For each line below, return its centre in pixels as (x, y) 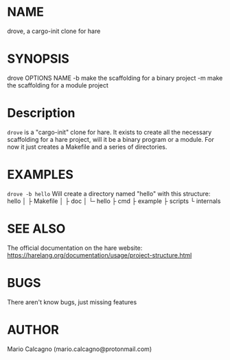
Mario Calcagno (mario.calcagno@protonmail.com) (80, 349)
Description (41, 113)
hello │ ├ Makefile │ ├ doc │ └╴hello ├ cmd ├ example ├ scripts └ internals (114, 201)
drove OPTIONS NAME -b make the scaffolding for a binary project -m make (115, 78)
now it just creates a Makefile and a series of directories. (87, 147)
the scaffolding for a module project (58, 85)
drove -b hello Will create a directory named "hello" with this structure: (109, 193)
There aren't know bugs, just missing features (72, 302)
